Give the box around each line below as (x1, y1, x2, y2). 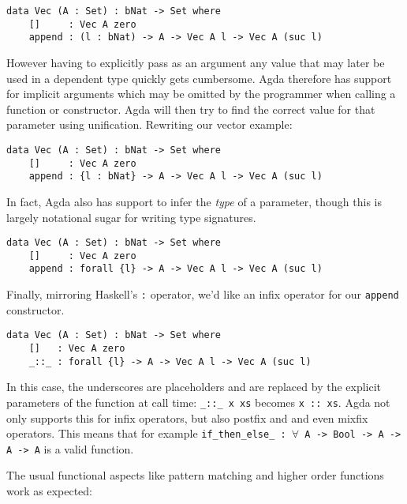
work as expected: (6, 483, 92, 499)
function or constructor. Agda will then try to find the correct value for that (6, 100, 375, 117)
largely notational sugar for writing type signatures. (6, 209, 256, 225)
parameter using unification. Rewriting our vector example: (6, 116, 293, 133)
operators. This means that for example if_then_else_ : (6, 425, 286, 442)
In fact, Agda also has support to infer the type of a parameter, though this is (6, 193, 383, 209)
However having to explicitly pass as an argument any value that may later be (6, 54, 385, 70)
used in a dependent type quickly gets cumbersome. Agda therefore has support (6, 70, 392, 86)
